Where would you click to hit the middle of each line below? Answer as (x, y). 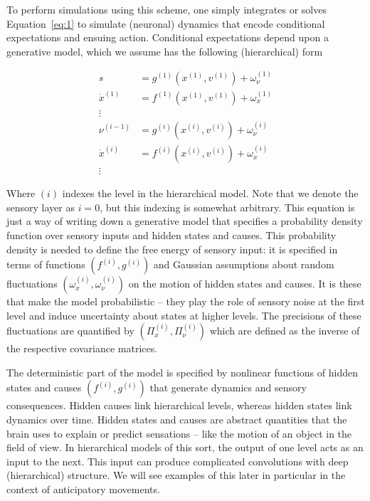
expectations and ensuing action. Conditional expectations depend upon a (168, 37)
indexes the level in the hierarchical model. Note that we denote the (210, 193)
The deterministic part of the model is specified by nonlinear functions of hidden (182, 372)
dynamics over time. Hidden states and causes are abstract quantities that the (177, 420)
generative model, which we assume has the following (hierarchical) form (165, 51)
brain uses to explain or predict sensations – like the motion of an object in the (179, 433)
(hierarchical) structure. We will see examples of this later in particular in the (176, 475)
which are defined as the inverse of (285, 331)
